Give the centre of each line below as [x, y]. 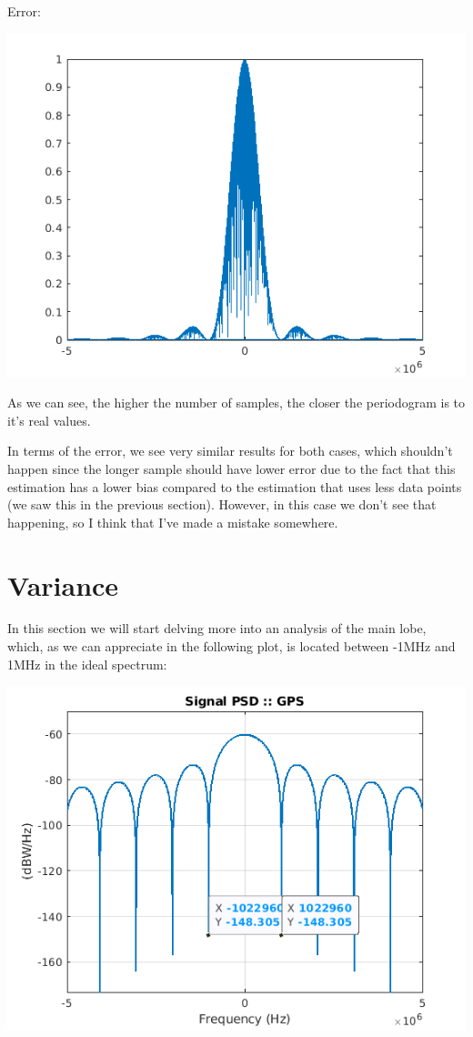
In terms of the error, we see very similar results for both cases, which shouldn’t [230, 451]
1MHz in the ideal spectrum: [87, 664]
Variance [63, 584]
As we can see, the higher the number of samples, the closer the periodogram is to [236, 403]
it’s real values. [49, 420]
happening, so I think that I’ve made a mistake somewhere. [173, 522]
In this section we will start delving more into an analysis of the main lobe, [217, 628]
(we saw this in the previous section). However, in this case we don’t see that [222, 504]
